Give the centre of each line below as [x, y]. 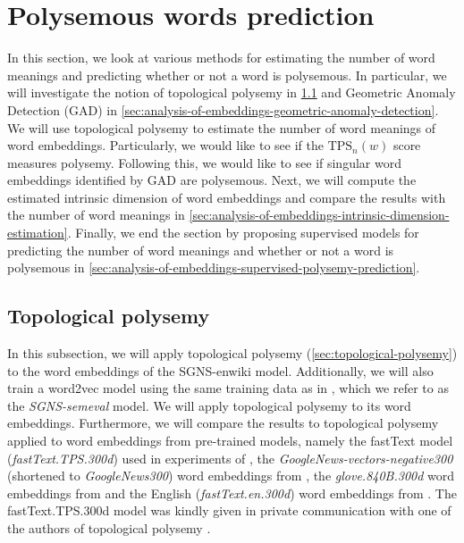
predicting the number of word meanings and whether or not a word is [201, 250]
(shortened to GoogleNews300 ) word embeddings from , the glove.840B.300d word [231, 476]
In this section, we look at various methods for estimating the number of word [221, 58]
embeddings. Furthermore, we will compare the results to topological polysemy [223, 423]
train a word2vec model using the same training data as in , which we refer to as [228, 388]
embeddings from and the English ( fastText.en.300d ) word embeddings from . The [232, 493]
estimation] [38, 233]
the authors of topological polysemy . [109, 527]
